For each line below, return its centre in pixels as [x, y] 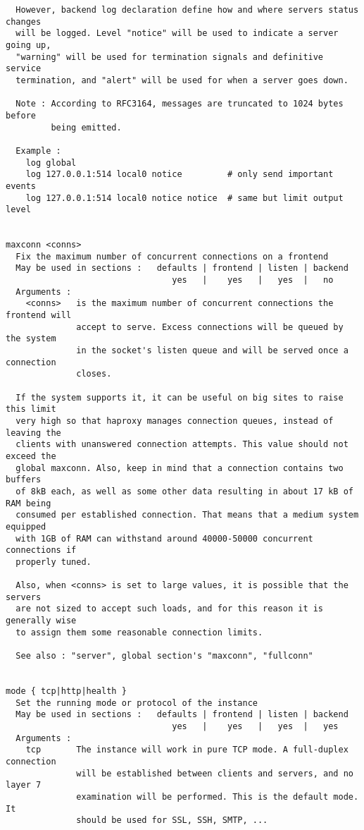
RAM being [29, 503]
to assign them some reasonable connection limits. [139, 632]
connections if [41, 550]
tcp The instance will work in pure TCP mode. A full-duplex [187, 750]
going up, [29, 45]
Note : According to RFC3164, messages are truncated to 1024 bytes [180, 104]
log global [51, 163]
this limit [31, 409]
